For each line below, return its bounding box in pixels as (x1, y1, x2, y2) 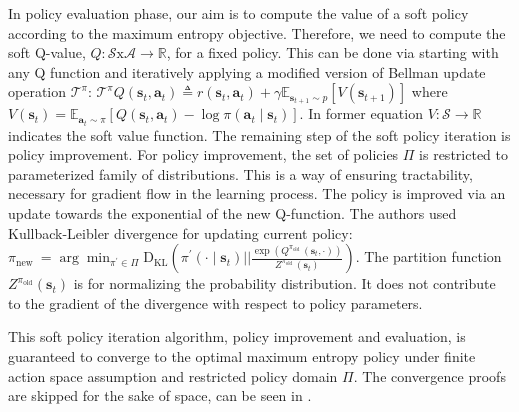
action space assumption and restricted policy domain (8, 365, 338, 386)
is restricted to (419, 144, 508, 165)
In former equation (308, 103, 423, 124)
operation (8, 81, 67, 102)
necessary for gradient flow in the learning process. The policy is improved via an (8, 183, 506, 204)
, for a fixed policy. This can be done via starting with (166, 42, 499, 63)
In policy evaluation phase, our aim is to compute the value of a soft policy (8, 3, 469, 23)
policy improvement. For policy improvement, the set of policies (8, 144, 399, 165)
